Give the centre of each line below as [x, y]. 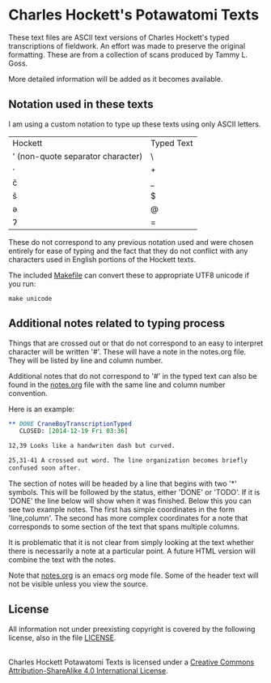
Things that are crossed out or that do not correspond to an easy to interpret [136, 343]
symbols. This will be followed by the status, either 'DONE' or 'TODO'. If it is [134, 492]
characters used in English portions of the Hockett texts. [102, 259]
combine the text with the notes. [62, 559]
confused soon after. [45, 468]
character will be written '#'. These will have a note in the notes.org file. [127, 351]
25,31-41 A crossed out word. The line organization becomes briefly [128, 461]
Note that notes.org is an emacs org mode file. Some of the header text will [133, 575]
